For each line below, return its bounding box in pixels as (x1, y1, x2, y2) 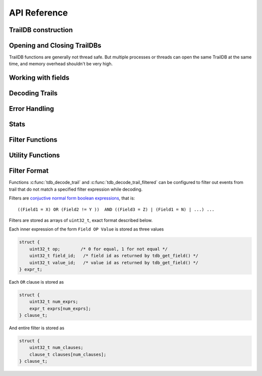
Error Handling (9, 105, 54, 113)
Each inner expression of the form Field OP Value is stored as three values (9, 226, 164, 232)
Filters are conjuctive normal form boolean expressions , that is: (9, 195, 135, 201)
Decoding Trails (9, 89, 58, 97)
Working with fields (9, 73, 70, 82)
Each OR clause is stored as (9, 279, 64, 285)
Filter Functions (9, 136, 58, 144)
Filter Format (9, 167, 49, 175)
